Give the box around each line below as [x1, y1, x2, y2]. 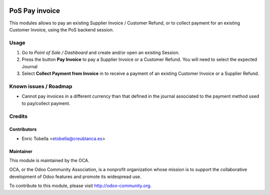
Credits [9, 113, 27, 120]
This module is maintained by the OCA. [9, 158, 89, 164]
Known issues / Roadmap [9, 83, 72, 90]
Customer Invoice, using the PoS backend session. [9, 26, 114, 32]
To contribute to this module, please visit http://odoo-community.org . [9, 183, 152, 189]
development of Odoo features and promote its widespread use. [9, 174, 141, 180]
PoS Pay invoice [9, 6, 60, 15]
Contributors [9, 126, 37, 132]
